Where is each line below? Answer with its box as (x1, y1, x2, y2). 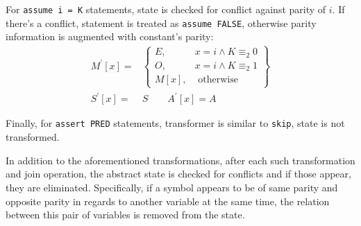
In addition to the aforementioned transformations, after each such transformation (6, 153, 355, 167)
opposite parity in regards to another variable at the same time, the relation (6, 193, 330, 208)
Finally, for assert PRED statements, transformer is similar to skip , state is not (6, 116, 345, 130)
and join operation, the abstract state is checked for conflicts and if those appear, (6, 166, 351, 181)
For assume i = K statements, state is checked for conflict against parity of (6, 2, 326, 16)
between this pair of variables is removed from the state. (6, 207, 245, 222)
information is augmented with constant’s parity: (6, 29, 214, 44)
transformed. (6, 130, 60, 144)
